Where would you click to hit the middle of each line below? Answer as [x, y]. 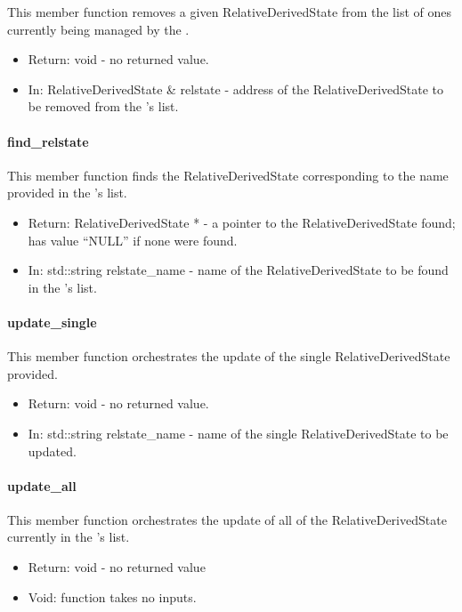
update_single [52, 322]
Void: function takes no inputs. [112, 596]
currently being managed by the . [98, 29]
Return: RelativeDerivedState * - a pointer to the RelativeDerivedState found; [242, 222]
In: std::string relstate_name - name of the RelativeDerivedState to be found [238, 270]
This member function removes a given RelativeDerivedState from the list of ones [229, 12]
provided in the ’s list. [67, 193]
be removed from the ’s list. [103, 106]
